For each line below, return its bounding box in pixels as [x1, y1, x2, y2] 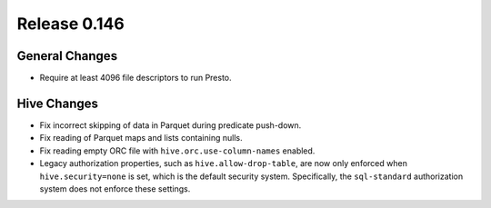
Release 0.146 [16, 14, 125, 34]
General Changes [16, 48, 118, 64]
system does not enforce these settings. [39, 183, 191, 194]
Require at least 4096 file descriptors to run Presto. [39, 73, 232, 84]
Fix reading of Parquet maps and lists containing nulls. [39, 133, 243, 144]
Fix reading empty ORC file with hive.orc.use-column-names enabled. [39, 145, 316, 156]
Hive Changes [16, 95, 99, 111]
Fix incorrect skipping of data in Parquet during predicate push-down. [39, 119, 302, 131]
